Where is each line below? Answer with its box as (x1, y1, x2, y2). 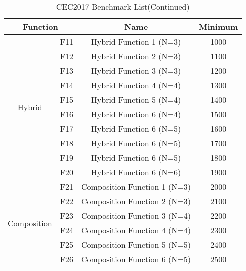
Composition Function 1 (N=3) (81, 181, 191, 192)
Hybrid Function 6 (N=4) (91, 108, 181, 120)
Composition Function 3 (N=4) (81, 210, 191, 221)
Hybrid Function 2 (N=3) (91, 50, 181, 62)
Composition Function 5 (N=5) (81, 239, 191, 250)
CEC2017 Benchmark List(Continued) (56, 1, 190, 12)
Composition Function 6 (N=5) (81, 253, 191, 265)
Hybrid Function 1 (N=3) (91, 36, 181, 47)
